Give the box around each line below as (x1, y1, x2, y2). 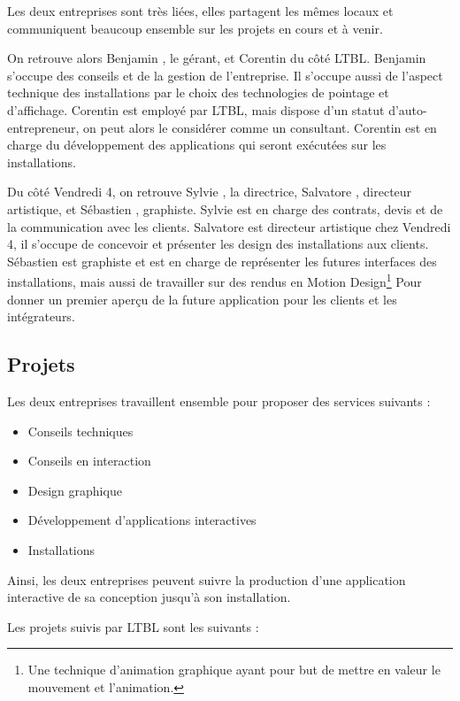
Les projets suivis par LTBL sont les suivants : (7, 617, 259, 636)
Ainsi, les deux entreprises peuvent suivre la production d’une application (7, 570, 406, 589)
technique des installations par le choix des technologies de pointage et (7, 83, 389, 102)
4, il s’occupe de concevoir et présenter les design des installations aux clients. (7, 235, 429, 253)
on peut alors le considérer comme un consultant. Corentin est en (83, 118, 437, 136)
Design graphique (27, 481, 122, 499)
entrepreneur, (7, 118, 80, 136)
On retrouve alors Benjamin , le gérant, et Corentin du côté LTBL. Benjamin (7, 49, 426, 67)
